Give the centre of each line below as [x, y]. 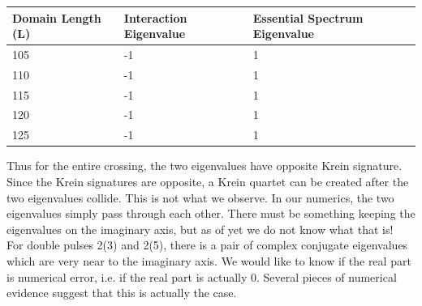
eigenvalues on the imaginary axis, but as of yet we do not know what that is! [200, 229]
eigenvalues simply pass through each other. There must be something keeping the [211, 213]
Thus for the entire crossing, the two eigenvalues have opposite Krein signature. [205, 166]
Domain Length [57, 17]
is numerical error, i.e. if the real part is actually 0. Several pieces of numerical [202, 276]
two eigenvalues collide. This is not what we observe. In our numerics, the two [200, 197]
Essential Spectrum [308, 17]
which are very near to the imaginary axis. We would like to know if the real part [209, 260]
